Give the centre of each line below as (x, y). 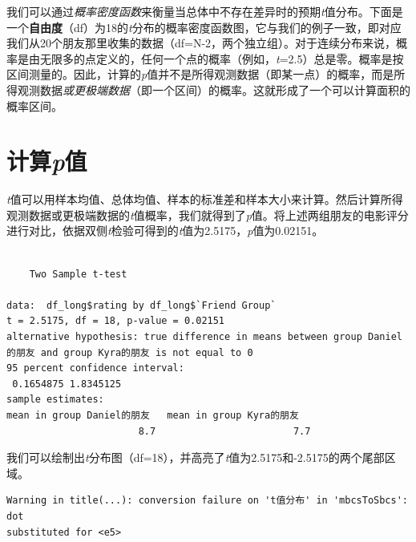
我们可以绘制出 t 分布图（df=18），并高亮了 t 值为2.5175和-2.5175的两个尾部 (196, 457)
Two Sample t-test (78, 274)
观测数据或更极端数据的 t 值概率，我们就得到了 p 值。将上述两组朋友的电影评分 (208, 214)
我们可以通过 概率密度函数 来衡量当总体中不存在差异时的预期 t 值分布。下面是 (205, 11)
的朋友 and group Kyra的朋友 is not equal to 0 (130, 352)
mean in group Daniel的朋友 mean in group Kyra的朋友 (153, 415)
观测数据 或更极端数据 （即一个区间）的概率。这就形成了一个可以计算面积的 (214, 89)
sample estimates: (55, 400)
